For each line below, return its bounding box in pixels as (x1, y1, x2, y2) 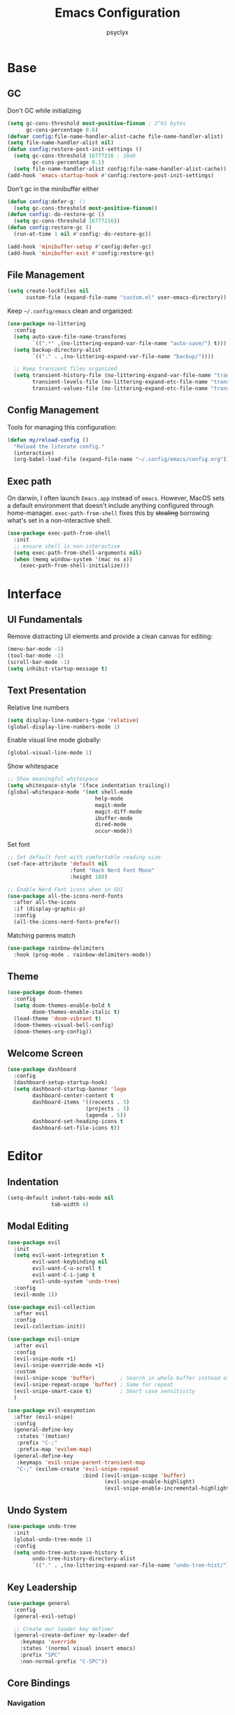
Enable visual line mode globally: (7, 736, 101, 744)
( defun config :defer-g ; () (7, 198, 86, 205)
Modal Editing (7, 1220, 69, 1232)
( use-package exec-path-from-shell (7, 530, 111, 537)
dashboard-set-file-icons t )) (32, 1124, 120, 1131)
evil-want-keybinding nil (32, 1258, 108, 1266)
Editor (7, 1148, 43, 1164)
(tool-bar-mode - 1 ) (7, 652, 64, 659)
